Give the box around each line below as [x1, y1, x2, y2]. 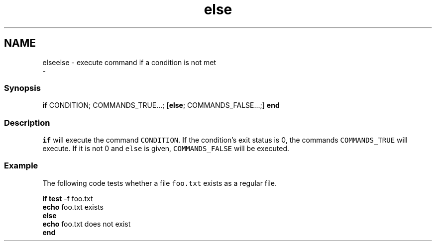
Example [4, 161, 38, 171]
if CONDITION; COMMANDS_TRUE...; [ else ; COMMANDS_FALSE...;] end [42, 101, 280, 110]
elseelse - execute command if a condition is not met [42, 58, 217, 67]
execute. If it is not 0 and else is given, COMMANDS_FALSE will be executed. [42, 144, 290, 153]
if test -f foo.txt [42, 194, 93, 203]
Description [4, 117, 50, 128]
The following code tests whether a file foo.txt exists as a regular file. [42, 178, 277, 187]
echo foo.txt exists [42, 202, 104, 211]
